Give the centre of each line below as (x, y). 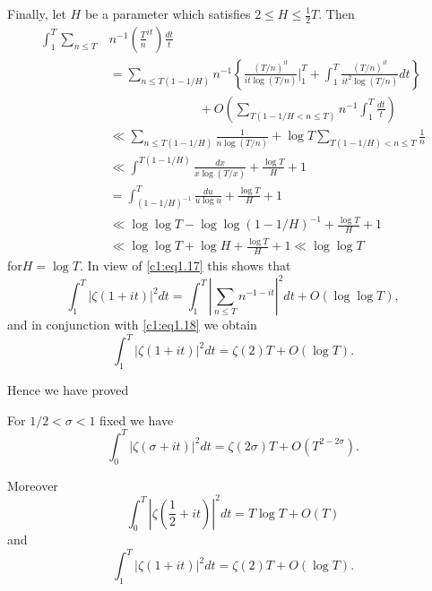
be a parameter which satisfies (168, 13)
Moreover (33, 485)
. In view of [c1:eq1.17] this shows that (185, 266)
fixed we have (137, 420)
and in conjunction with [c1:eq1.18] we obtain (132, 325)
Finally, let (37, 13)
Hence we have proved (68, 390)
